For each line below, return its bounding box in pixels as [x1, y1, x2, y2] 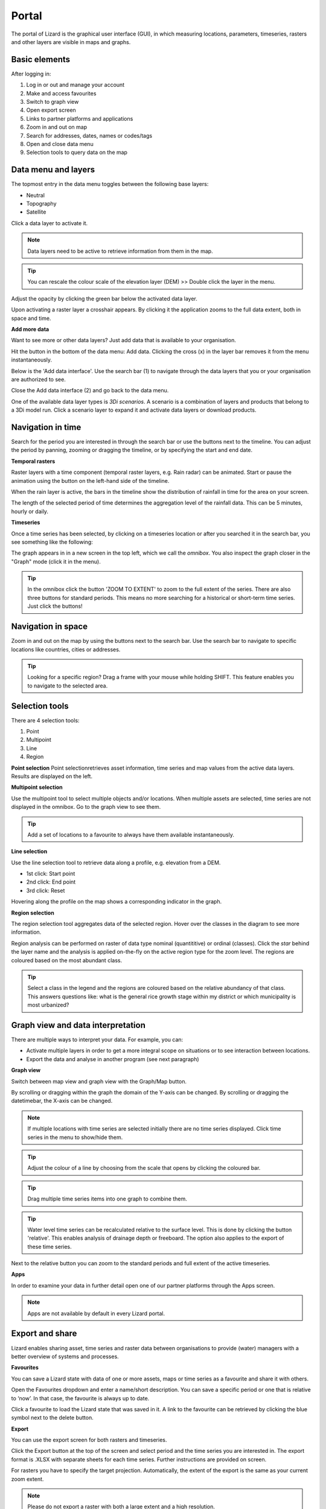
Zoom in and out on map [26, 124, 88, 131]
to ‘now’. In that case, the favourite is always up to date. [11, 1394, 150, 1402]
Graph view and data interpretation [11, 1020, 146, 1030]
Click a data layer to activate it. [11, 219, 88, 226]
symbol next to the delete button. [11, 1414, 94, 1421]
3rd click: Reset [26, 887, 65, 894]
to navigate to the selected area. [27, 682, 108, 689]
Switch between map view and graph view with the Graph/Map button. [11, 1077, 187, 1085]
